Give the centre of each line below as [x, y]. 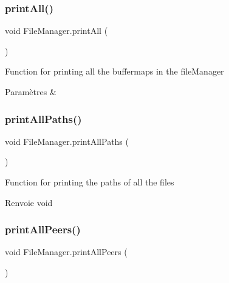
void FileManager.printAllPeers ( [66, 252]
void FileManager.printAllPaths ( [67, 141]
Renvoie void [29, 202]
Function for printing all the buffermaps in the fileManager [114, 71]
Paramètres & [31, 92]
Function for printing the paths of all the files [90, 182]
